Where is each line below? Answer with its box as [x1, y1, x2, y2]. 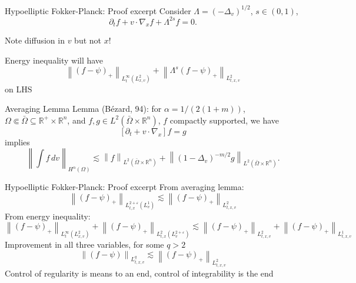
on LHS [5, 82, 32, 95]
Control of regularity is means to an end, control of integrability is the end [5, 267, 274, 279]
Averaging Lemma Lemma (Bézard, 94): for [5, 102, 162, 115]
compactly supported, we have [169, 114, 280, 126]
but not [74, 34, 102, 46]
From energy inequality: [5, 209, 91, 222]
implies [5, 135, 30, 148]
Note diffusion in [5, 34, 65, 46]
